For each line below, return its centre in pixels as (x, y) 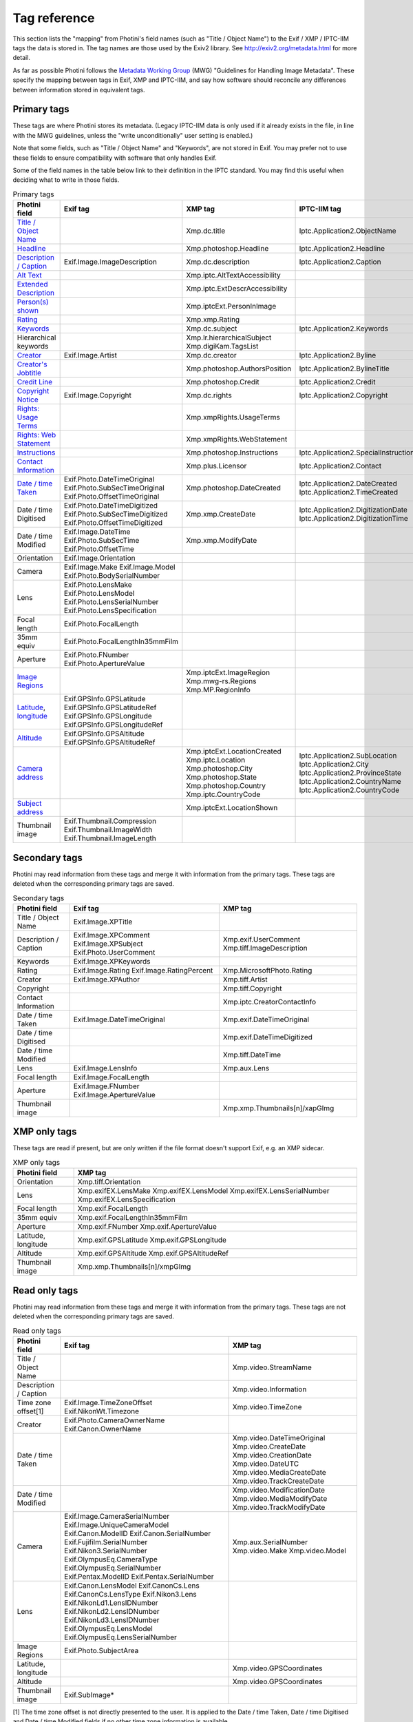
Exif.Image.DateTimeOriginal (119, 1019)
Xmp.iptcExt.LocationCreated (234, 751)
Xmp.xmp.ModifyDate (222, 541)
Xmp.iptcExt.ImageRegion (228, 673)
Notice (28, 400)
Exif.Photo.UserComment (114, 952)
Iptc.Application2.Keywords (344, 329)
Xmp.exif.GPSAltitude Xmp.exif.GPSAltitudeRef (153, 1254)
